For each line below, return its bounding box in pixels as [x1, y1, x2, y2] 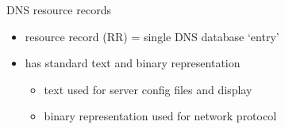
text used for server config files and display [44, 81, 252, 97]
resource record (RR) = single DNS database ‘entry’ [25, 28, 279, 44]
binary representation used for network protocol [44, 108, 277, 124]
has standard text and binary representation [25, 55, 241, 71]
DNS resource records [6, 2, 111, 17]
